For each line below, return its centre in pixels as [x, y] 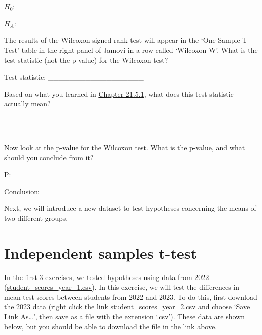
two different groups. [36, 218]
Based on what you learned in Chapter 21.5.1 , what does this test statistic [119, 94]
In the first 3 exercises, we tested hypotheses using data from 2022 [107, 277]
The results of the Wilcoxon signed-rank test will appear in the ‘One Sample [122, 40]
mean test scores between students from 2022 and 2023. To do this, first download [131, 296]
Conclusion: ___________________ [74, 191]
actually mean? [27, 104]
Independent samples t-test [101, 253]
